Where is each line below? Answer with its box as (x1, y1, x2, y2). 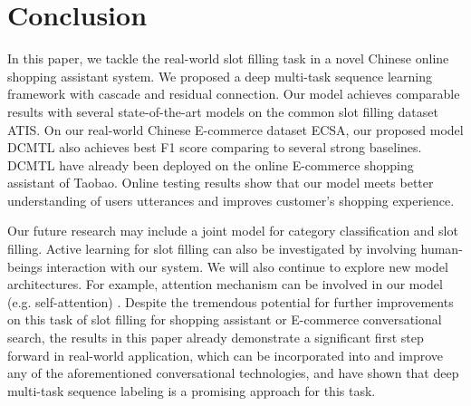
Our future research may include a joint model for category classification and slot (7, 221, 458, 240)
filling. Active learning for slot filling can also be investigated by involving (7, 239, 417, 258)
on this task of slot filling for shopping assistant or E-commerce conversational (7, 310, 442, 329)
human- (420, 239, 463, 258)
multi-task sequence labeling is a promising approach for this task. (7, 381, 376, 400)
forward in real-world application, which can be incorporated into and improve (7, 345, 443, 364)
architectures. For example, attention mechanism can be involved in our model (7, 275, 443, 294)
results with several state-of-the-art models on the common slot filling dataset (7, 101, 438, 121)
